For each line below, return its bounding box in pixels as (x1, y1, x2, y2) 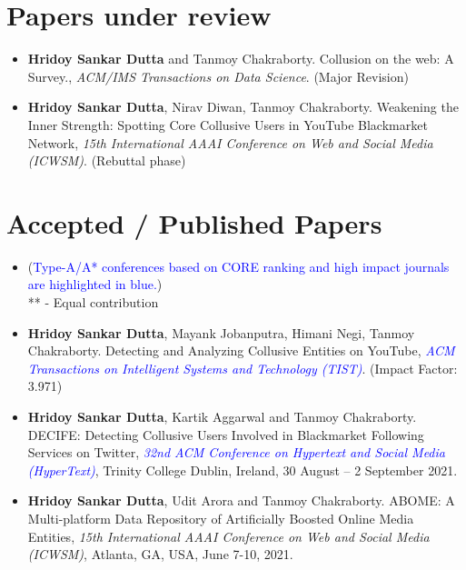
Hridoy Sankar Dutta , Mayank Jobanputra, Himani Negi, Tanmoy (27, 323, 415, 342)
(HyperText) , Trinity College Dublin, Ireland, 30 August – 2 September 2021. (27, 460, 458, 479)
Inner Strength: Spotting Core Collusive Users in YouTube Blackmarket (27, 115, 428, 134)
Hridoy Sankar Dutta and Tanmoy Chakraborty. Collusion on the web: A (27, 49, 454, 68)
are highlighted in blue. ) (27, 275, 163, 294)
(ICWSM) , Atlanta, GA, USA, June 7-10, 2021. (27, 545, 293, 564)
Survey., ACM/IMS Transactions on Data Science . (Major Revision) (27, 66, 409, 85)
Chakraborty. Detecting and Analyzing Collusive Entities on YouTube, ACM (27, 341, 455, 360)
